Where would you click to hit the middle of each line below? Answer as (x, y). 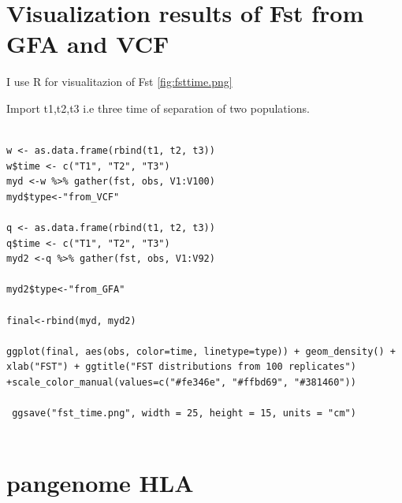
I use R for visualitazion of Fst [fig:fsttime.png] (119, 82)
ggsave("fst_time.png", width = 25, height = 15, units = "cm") (184, 414)
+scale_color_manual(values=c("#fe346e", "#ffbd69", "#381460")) (181, 382)
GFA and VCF (88, 44)
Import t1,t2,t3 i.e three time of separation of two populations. (158, 108)
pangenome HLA (100, 482)
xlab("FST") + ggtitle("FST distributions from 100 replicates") (181, 367)
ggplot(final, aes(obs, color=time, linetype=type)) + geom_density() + (201, 351)
